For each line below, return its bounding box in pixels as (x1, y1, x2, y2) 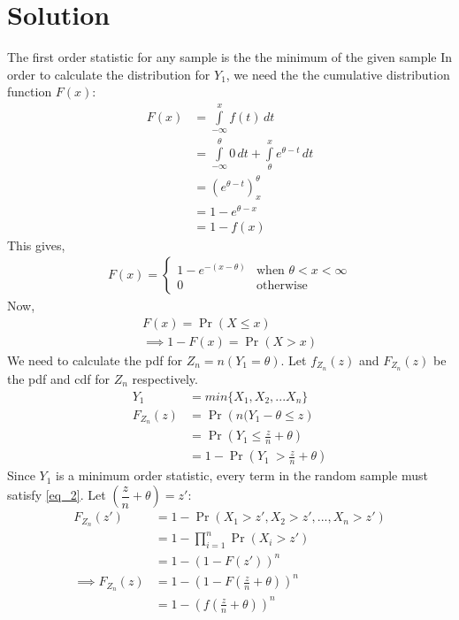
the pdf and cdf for (7, 369, 110, 387)
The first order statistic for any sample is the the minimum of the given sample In (7, 48, 453, 66)
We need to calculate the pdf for (7, 351, 182, 370)
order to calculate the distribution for (7, 65, 210, 83)
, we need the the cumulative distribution (226, 65, 450, 83)
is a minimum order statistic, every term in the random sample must (56, 466, 428, 485)
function (7, 82, 52, 101)
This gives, (7, 235, 65, 254)
